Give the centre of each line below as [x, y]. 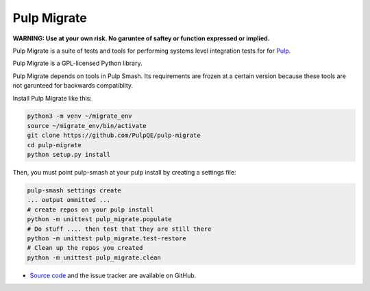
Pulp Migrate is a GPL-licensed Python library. [77, 63]
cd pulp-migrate [54, 145]
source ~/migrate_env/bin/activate [87, 126]
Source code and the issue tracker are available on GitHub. [113, 275]
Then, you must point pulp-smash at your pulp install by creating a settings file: [124, 173]
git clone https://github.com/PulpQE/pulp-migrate [114, 136]
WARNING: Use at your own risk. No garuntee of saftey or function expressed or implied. [141, 38]
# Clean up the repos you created [85, 248]
